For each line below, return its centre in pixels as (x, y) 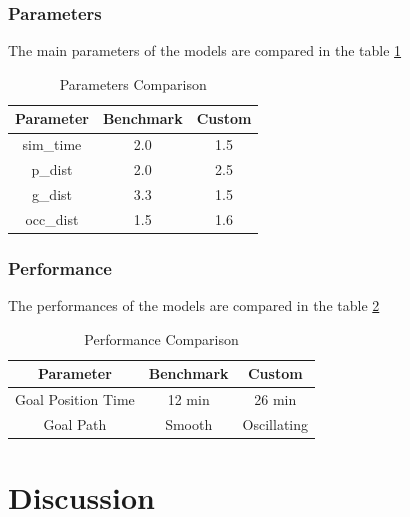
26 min (275, 399)
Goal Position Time (75, 399)
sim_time (52, 144)
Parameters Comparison (133, 83)
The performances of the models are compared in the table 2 (194, 305)
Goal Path (75, 423)
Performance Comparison (161, 338)
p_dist (52, 169)
